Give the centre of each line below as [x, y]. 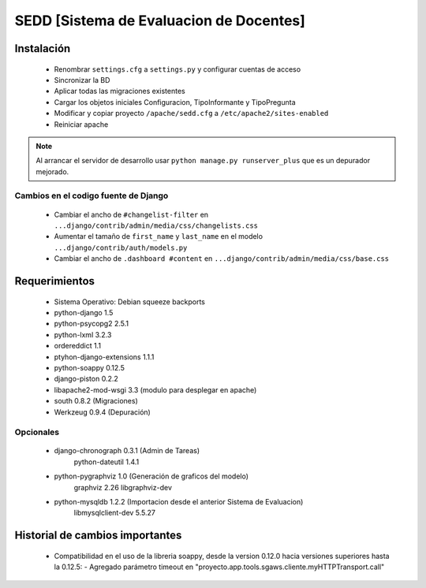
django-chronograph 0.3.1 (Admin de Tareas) [127, 451]
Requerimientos [54, 281]
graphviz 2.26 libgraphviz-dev [123, 487]
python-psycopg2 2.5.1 [92, 324]
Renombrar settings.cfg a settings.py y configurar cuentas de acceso [177, 69]
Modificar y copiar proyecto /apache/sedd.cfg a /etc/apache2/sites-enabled [191, 114]
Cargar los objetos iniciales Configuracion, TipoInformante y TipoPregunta [175, 102]
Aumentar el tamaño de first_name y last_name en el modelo [159, 236]
